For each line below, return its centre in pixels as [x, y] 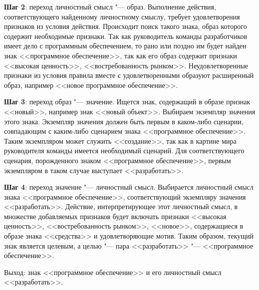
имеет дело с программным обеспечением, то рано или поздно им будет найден [125, 46]
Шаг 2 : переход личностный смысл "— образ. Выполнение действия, [110, 6]
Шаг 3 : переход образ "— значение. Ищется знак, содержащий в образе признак [127, 102]
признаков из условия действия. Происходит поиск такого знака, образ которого [126, 26]
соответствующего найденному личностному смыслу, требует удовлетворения [122, 16]
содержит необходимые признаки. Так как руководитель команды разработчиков [126, 36]
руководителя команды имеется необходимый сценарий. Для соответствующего [124, 150]
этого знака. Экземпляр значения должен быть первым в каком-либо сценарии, [124, 121]
